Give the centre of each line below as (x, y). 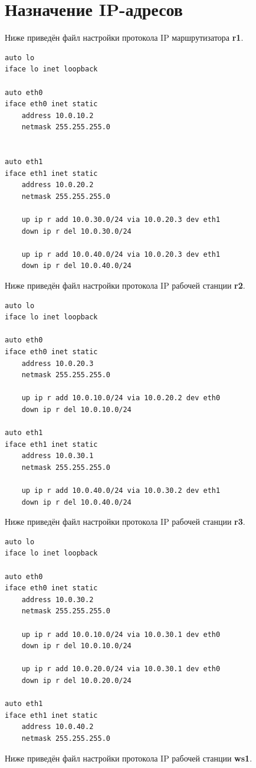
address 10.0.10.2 (58, 115)
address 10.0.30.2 (58, 599)
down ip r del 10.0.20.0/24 (76, 681)
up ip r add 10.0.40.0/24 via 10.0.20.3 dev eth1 (121, 254)
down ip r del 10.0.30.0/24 (76, 231)
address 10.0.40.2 (58, 727)
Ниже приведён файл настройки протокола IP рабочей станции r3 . (125, 522)
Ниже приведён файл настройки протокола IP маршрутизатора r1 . (124, 37)
